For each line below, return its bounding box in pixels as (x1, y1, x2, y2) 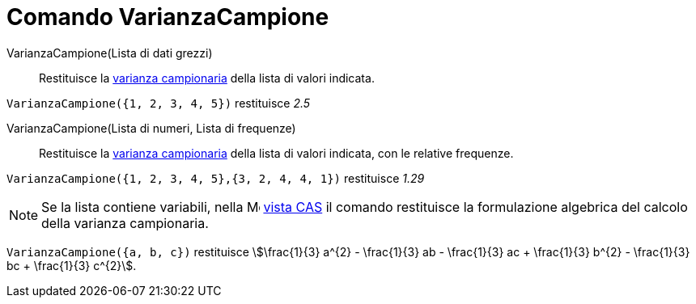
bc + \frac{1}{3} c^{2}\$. (6, 258, 137, 272)
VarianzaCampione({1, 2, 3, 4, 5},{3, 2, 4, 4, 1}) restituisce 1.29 (6, 171, 425, 185)
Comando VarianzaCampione (6, 3, 329, 31)
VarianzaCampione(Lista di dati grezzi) (6, 45, 213, 60)
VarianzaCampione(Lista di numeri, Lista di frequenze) (6, 120, 296, 135)
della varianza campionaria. (41, 214, 209, 231)
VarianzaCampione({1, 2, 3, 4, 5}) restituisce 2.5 (6, 95, 311, 110)
